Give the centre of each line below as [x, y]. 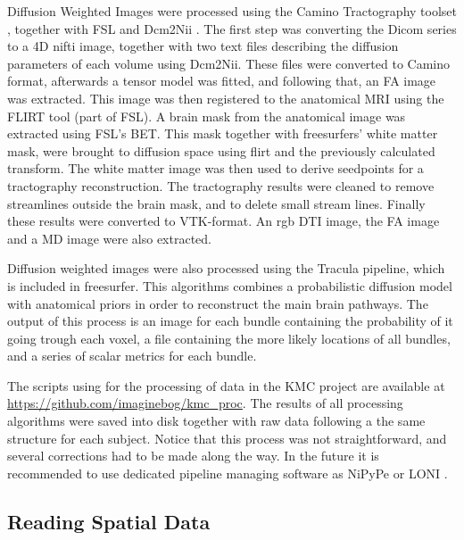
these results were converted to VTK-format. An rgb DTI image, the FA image [224, 221]
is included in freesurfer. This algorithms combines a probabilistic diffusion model [230, 285]
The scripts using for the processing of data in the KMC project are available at [226, 385]
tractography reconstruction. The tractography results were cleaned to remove [221, 185]
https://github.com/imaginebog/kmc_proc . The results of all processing [205, 403]
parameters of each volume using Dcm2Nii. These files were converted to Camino [229, 63]
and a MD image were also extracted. [109, 238]
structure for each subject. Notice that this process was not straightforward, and [227, 438]
